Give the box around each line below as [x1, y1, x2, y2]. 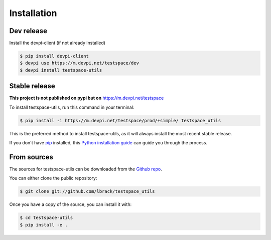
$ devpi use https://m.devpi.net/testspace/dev [20, 60, 139, 66]
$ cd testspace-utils [20, 215, 73, 220]
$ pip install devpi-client [20, 53, 89, 59]
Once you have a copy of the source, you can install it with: [9, 201, 132, 207]
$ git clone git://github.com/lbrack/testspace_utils [20, 188, 155, 194]
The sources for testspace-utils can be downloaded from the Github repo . [9, 166, 163, 172]
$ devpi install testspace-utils [20, 67, 102, 73]
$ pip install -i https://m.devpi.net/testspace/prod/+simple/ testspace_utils [20, 118, 221, 123]
